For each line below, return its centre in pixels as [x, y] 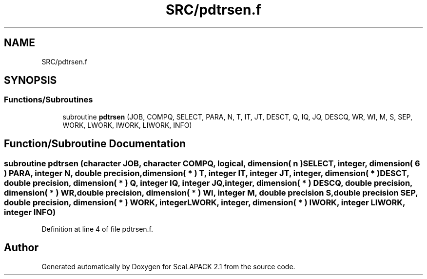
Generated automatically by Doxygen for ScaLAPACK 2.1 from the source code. [168, 266]
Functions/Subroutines [49, 100]
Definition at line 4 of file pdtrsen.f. [97, 229]
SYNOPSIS [30, 80]
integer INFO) [30, 212]
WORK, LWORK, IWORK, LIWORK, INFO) [127, 125]
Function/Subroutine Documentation [95, 144]
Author [21, 248]
